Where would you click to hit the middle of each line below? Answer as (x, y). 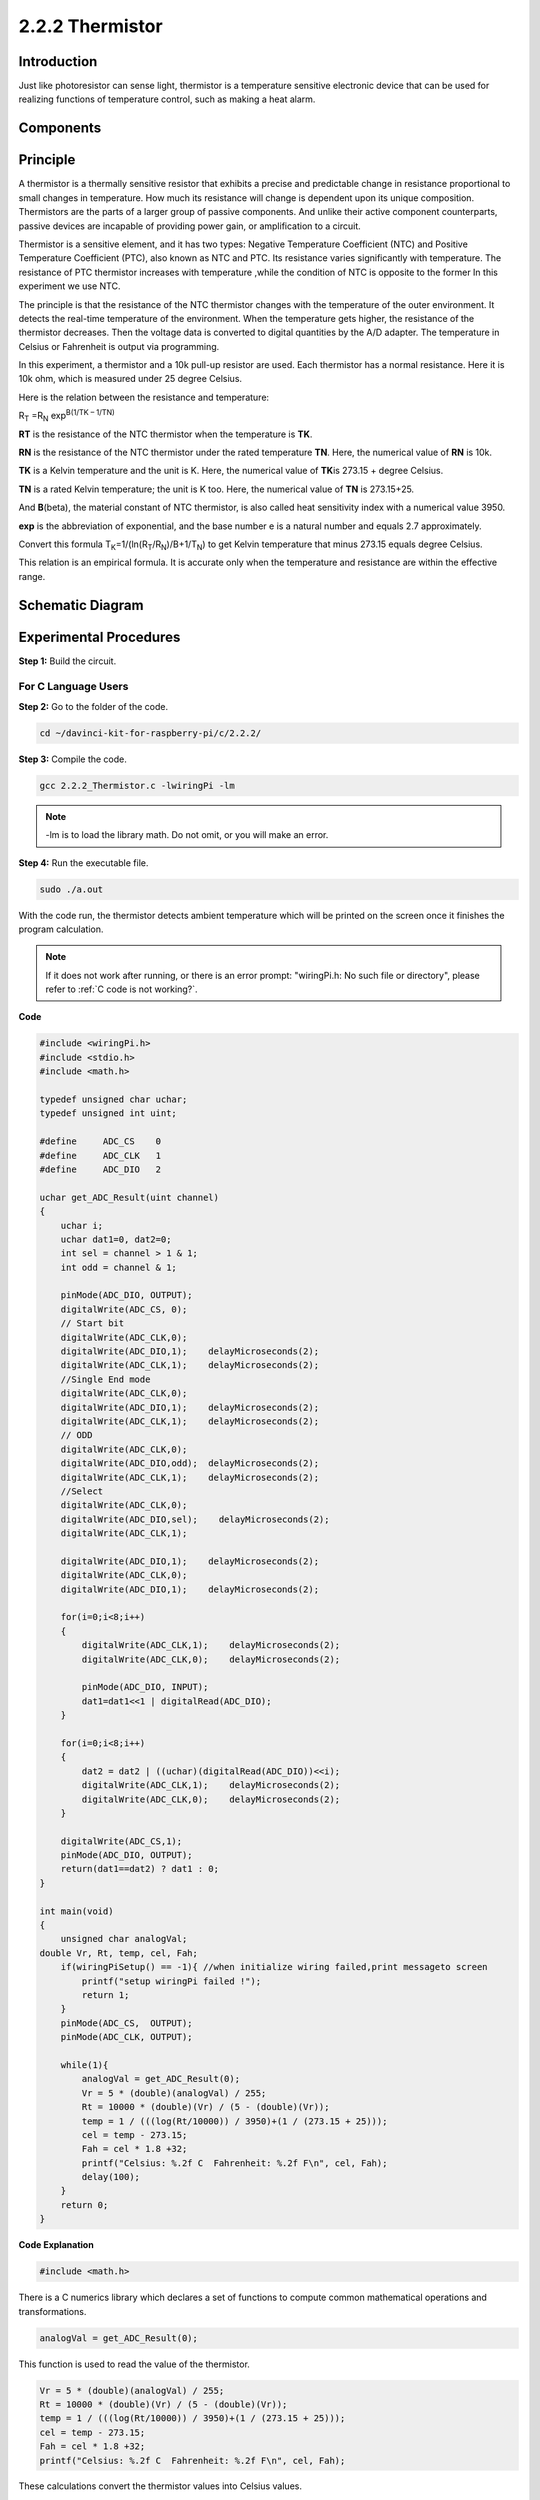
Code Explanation (56, 2245)
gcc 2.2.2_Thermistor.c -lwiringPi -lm (137, 785)
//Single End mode (105, 1379)
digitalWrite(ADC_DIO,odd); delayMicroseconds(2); (190, 1463)
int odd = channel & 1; (118, 1267)
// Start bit (92, 1323)
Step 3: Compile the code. (72, 759)
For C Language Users (73, 687)
